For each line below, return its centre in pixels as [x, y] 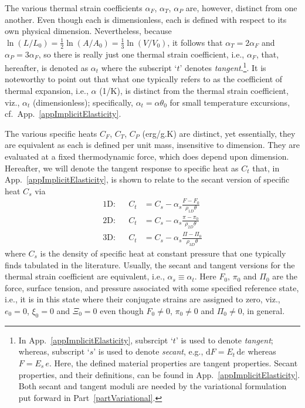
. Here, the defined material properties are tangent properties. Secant [174, 363]
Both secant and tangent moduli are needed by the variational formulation [152, 386]
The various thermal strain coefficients [74, 8]
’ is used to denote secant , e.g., [148, 351]
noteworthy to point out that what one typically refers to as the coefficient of [144, 79]
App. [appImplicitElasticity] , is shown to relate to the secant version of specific [147, 179]
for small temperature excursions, [230, 102]
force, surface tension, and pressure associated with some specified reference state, [152, 287]
